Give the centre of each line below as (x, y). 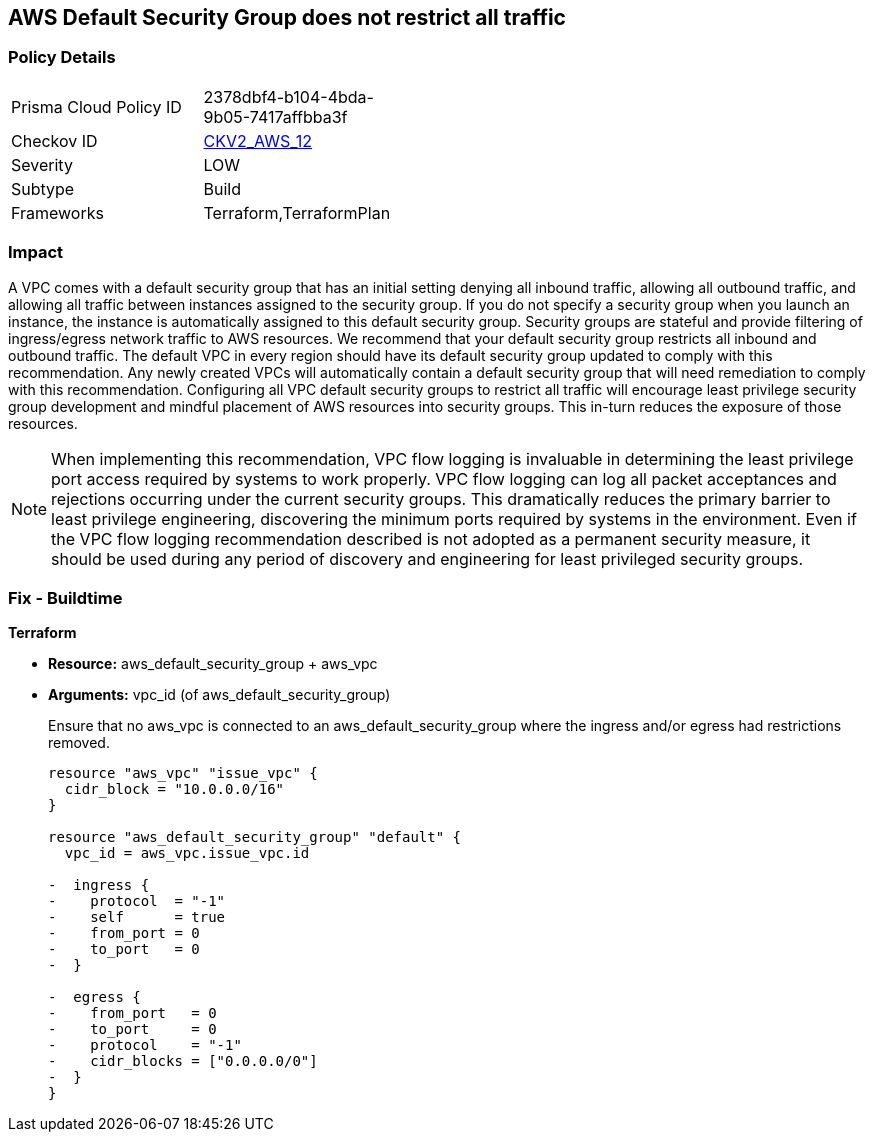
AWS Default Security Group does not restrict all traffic (287, 17)
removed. (79, 743)
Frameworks (57, 212)
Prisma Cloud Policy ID (96, 106)
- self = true (137, 917)
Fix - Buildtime (65, 597)
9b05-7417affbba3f (275, 116)
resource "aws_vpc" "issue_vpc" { (183, 773)
